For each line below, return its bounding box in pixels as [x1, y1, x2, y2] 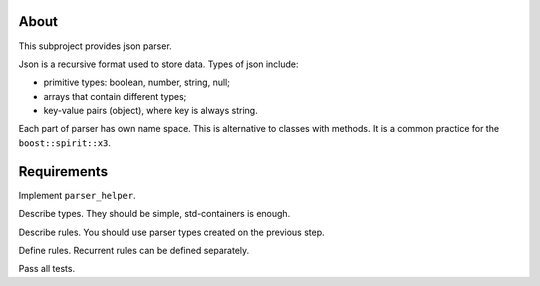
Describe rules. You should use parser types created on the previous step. [18, 226, 325, 238]
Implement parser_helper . [18, 189, 136, 201]
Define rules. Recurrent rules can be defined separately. [18, 244, 250, 256]
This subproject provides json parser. [18, 40, 172, 52]
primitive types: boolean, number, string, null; [43, 76, 230, 89]
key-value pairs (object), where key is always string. [43, 105, 259, 117]
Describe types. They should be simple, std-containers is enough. [18, 208, 291, 220]
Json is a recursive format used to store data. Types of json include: [18, 58, 299, 70]
